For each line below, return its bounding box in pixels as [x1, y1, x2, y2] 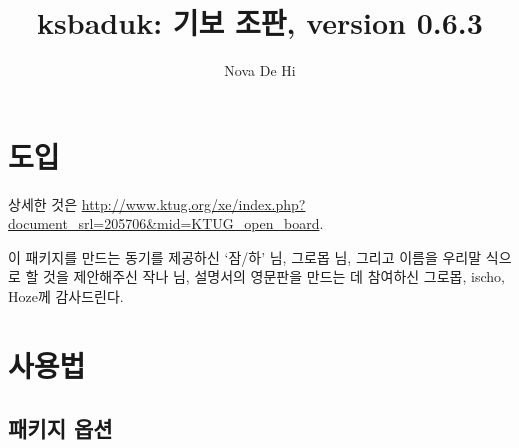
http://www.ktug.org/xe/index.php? [81, 193, 306, 214]
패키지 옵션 [8, 413, 113, 444]
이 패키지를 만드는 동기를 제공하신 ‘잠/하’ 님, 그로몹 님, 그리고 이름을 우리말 [8, 246, 482, 267]
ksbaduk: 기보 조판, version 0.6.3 [37, 2, 483, 43]
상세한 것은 [8, 193, 78, 214]
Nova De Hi [224, 60, 296, 81]
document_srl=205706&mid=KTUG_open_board [8, 213, 320, 234]
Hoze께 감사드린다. [8, 286, 124, 307]
